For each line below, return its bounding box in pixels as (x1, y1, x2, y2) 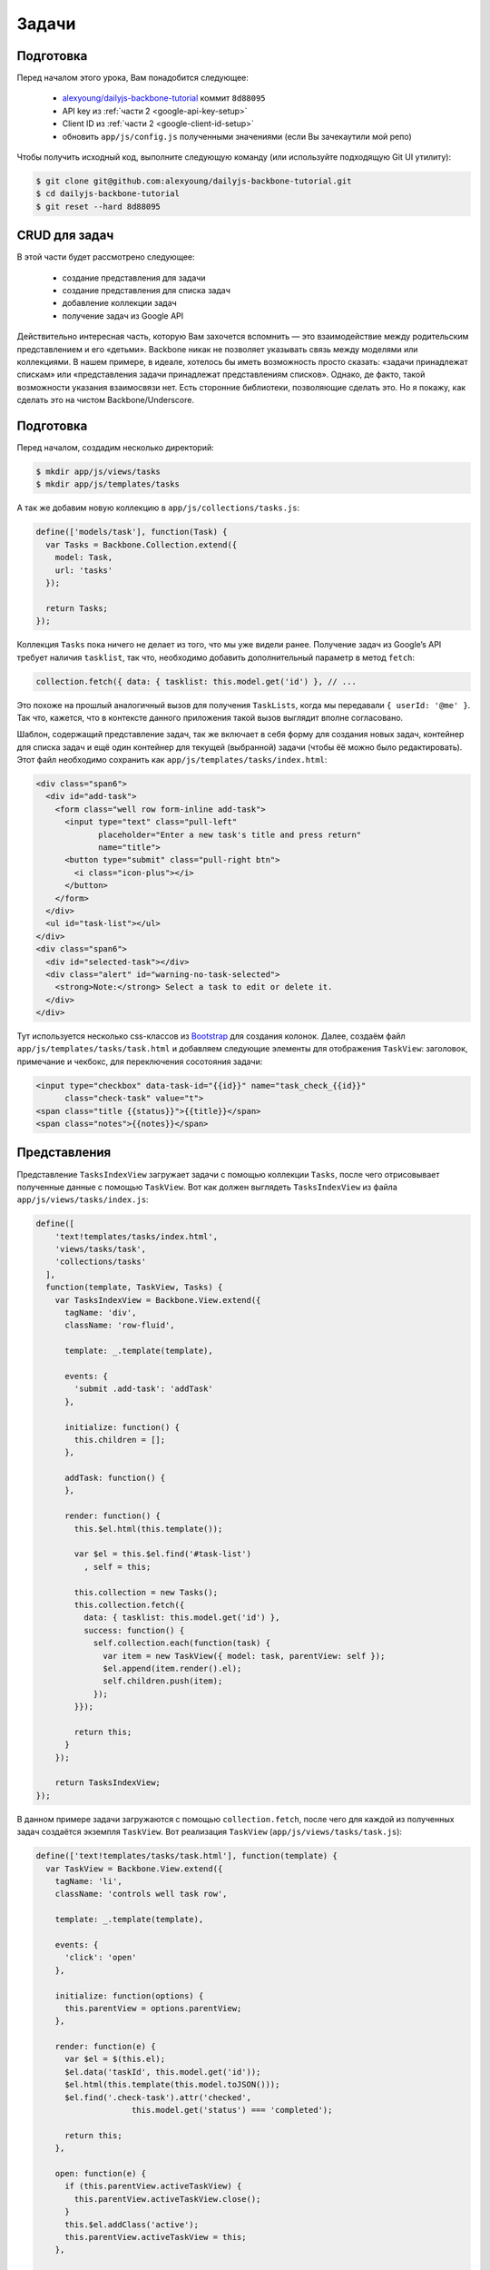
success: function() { (83, 1625, 185, 1635)
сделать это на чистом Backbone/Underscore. (16, 395, 195, 406)
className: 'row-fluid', (64, 1320, 176, 1330)
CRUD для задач (16, 228, 114, 243)
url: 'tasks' (54, 565, 113, 576)
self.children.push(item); (103, 1676, 223, 1686)
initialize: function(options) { (54, 1990, 204, 2001)
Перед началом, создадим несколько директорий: (16, 442, 214, 453)
